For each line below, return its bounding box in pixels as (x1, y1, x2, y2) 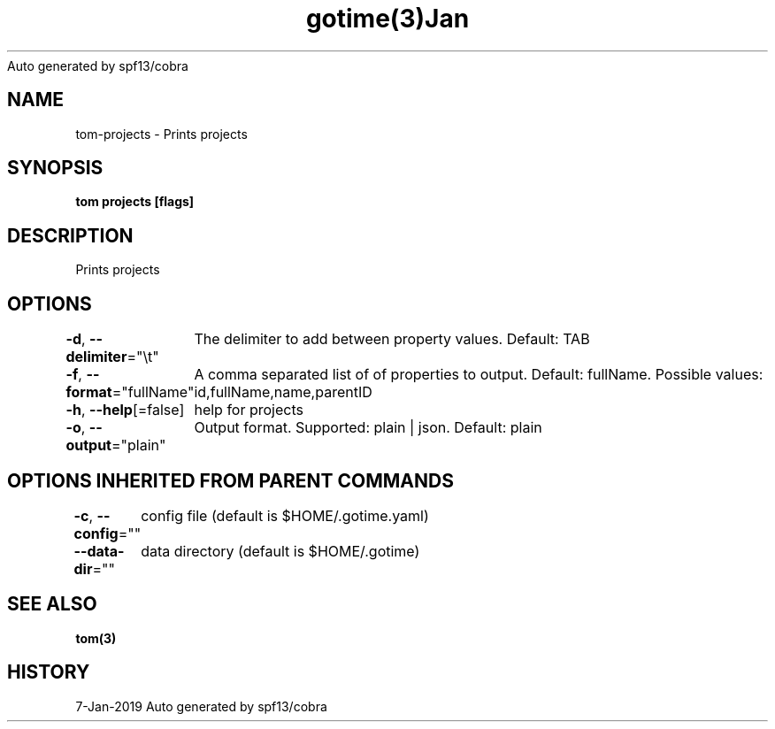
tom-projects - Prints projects (75, 126, 248, 142)
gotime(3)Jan (305, 4, 470, 34)
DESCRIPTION (7, 224, 134, 247)
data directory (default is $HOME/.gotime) (141, 541, 420, 560)
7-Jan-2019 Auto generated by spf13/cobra (75, 698, 327, 714)
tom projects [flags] (75, 194, 195, 210)
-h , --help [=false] (65, 401, 185, 419)
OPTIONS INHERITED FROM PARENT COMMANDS (7, 469, 454, 492)
